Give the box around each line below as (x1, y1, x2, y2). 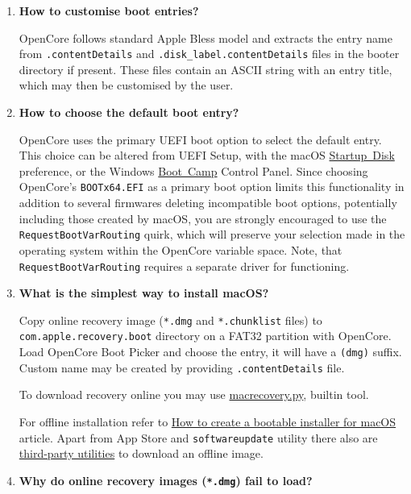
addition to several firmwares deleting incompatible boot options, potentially (19, 194, 397, 211)
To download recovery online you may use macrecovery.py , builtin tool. (19, 386, 369, 403)
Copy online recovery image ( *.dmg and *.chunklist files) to (19, 311, 322, 328)
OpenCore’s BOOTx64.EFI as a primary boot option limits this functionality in (19, 178, 405, 195)
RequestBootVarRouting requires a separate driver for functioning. (19, 257, 350, 274)
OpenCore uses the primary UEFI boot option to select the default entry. (19, 131, 382, 147)
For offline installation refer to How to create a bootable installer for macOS (19, 413, 396, 430)
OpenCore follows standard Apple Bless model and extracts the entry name (19, 29, 392, 46)
